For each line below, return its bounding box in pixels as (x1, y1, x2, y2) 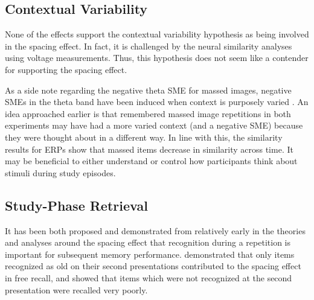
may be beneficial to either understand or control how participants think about (5, 155, 298, 167)
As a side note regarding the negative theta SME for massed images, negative (5, 83, 292, 96)
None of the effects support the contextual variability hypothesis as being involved (5, 28, 309, 40)
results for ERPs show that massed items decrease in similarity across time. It (5, 142, 293, 155)
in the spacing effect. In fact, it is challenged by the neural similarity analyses (5, 39, 292, 52)
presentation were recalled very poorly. (5, 283, 148, 296)
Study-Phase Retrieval (5, 196, 148, 214)
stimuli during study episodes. (5, 166, 116, 179)
